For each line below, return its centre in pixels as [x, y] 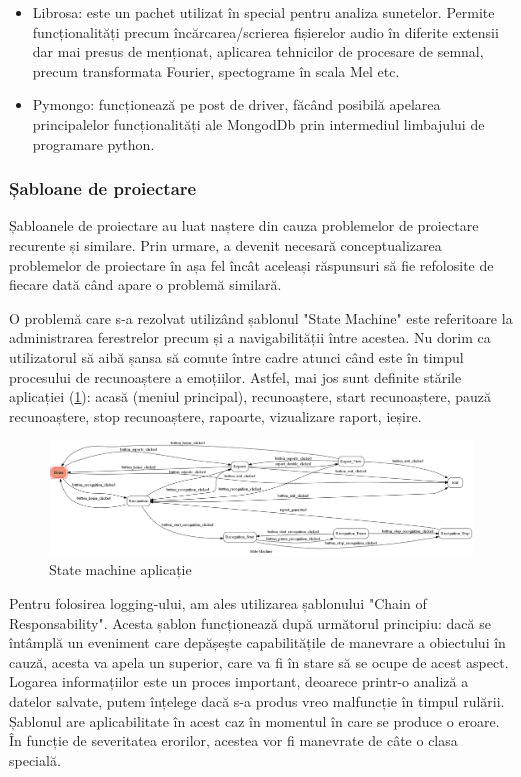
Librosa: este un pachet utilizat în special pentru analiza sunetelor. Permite [263, 12]
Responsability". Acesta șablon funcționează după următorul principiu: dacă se [250, 622]
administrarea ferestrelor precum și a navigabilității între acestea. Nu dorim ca [250, 337]
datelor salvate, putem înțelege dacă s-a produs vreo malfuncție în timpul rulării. [257, 700]
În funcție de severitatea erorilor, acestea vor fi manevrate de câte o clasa [233, 740]
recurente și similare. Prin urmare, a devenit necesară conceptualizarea [225, 244]
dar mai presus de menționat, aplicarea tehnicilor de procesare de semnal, [258, 51]
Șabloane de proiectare [103, 188]
